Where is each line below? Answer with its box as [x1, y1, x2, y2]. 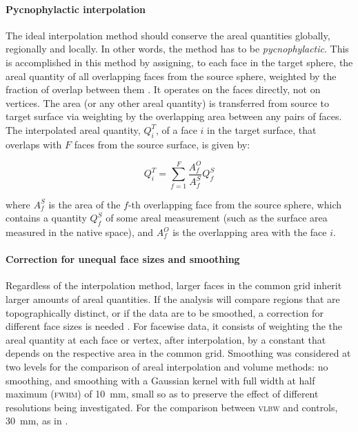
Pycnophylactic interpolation [6, 1, 146, 16]
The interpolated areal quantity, [6, 122, 141, 137]
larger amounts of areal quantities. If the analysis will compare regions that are [6, 292, 340, 306]
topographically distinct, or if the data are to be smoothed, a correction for [6, 305, 324, 320]
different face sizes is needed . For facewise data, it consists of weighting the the [6, 319, 343, 333]
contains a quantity [6, 210, 87, 225]
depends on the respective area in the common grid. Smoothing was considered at [6, 346, 351, 360]
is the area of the [48, 197, 121, 211]
